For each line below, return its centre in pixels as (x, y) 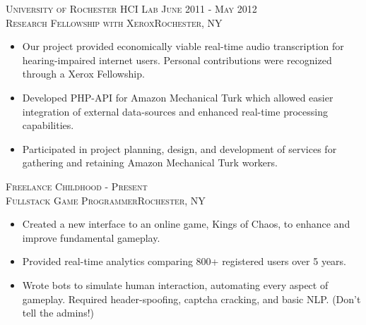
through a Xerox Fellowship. (83, 74)
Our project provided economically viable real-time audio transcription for (183, 46)
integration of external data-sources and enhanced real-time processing (175, 111)
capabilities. (48, 125)
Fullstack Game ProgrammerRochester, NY (106, 200)
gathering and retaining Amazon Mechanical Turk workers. (150, 162)
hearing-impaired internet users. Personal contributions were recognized (177, 60)
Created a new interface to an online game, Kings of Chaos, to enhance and (186, 224)
